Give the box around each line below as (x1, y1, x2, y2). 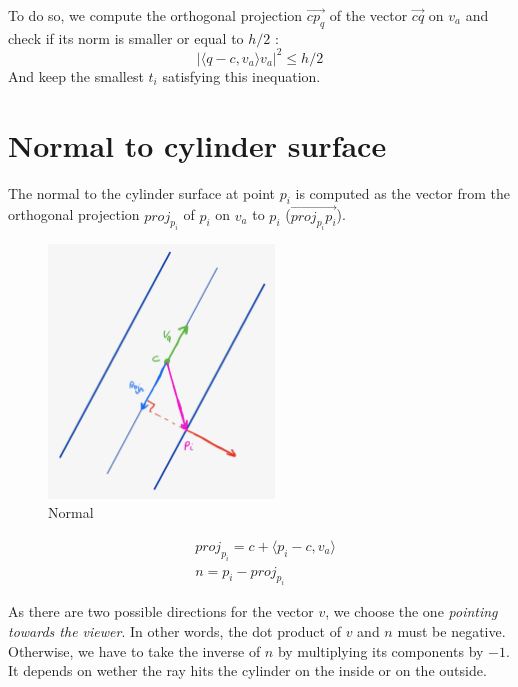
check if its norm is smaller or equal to (8, 27, 244, 48)
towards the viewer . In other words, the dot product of (8, 621, 341, 642)
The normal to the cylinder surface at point (8, 182, 275, 203)
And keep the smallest (8, 65, 144, 86)
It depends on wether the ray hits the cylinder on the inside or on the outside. (8, 660, 487, 681)
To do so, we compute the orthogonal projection (8, 5, 303, 25)
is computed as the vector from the (295, 182, 511, 203)
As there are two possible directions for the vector (8, 601, 314, 622)
